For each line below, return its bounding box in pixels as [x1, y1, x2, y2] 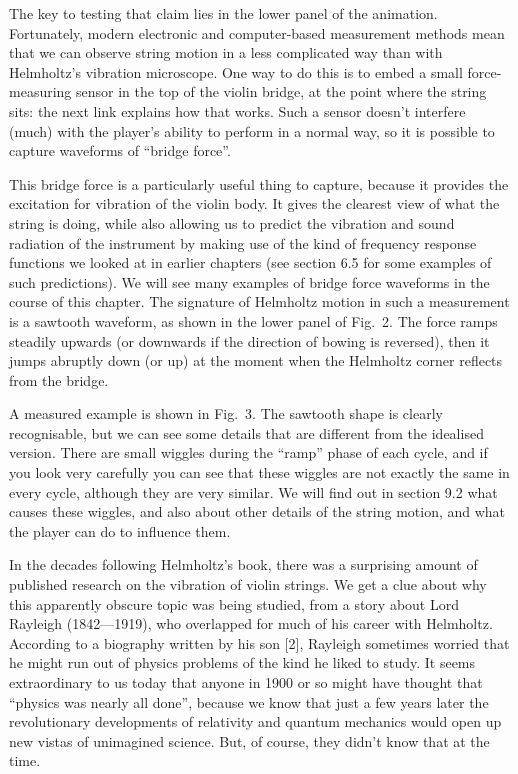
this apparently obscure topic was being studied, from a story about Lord [9, 593, 459, 614]
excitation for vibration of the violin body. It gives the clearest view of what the [9, 193, 500, 214]
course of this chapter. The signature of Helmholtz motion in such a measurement [9, 291, 510, 312]
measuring [9, 81, 72, 102]
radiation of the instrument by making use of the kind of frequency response [9, 232, 477, 253]
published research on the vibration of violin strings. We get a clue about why [9, 574, 487, 595]
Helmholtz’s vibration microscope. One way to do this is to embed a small [9, 61, 463, 82]
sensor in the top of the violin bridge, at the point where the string [76, 81, 487, 102]
